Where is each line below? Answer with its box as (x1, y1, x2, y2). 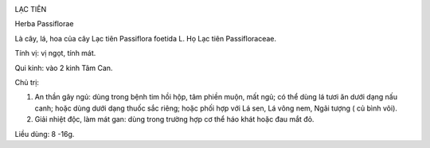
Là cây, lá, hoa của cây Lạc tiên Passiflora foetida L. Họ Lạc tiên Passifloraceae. (14, 33, 277, 43)
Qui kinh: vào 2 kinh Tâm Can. (14, 63, 113, 72)
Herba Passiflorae (14, 19, 74, 29)
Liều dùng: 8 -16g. (14, 129, 75, 138)
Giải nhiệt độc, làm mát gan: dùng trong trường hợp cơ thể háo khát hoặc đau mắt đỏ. (34, 115, 315, 124)
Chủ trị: (14, 77, 40, 87)
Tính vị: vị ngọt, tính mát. (14, 49, 96, 58)
